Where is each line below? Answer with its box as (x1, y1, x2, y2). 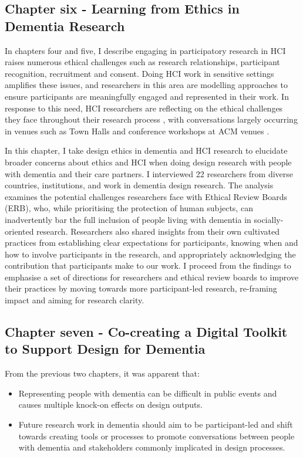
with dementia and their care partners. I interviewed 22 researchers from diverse (5, 167, 294, 180)
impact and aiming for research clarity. (5, 294, 144, 306)
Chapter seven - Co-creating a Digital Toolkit (5, 323, 288, 341)
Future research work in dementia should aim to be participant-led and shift (18, 418, 293, 431)
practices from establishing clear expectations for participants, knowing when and (5, 236, 298, 249)
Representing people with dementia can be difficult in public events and (18, 387, 277, 399)
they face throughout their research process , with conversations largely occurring (5, 113, 298, 126)
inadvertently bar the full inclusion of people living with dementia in (5, 213, 251, 225)
